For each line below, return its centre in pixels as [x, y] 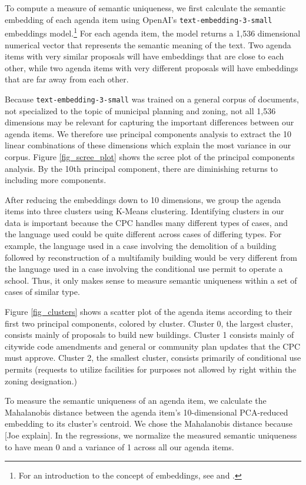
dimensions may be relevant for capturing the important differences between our [149, 122]
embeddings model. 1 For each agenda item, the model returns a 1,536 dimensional [153, 32]
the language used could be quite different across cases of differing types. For [143, 234]
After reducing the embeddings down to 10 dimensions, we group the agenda [143, 199]
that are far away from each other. [67, 79]
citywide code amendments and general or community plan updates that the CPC [153, 346]
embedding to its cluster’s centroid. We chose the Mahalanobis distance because [149, 423]
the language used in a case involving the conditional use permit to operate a [144, 269]
